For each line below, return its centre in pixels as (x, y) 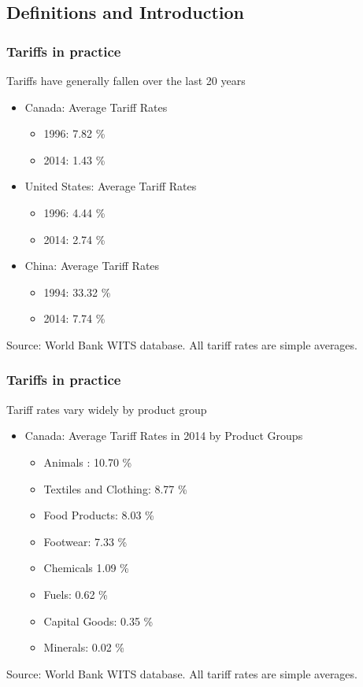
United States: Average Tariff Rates (111, 186)
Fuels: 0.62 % (76, 594)
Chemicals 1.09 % (86, 568)
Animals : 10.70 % (88, 462)
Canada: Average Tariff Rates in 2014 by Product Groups (164, 436)
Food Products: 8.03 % (99, 515)
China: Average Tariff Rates (92, 266)
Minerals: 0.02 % (84, 647)
